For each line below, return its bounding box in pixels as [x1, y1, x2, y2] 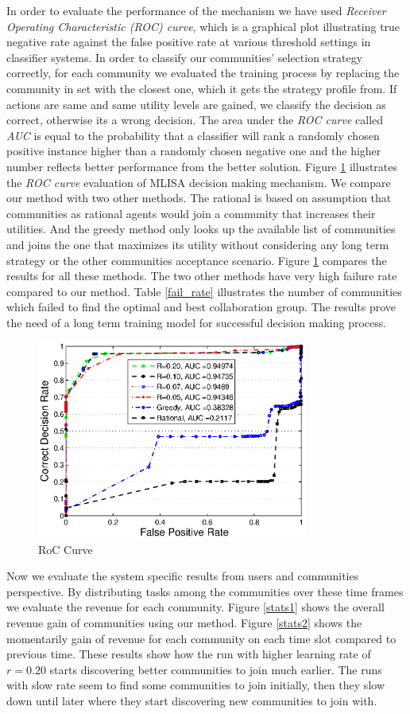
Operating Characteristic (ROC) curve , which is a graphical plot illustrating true [6, 18, 400, 34]
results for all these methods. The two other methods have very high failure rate [6, 267, 397, 284]
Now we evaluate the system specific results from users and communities [6, 568, 359, 584]
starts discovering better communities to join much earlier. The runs [49, 661, 382, 677]
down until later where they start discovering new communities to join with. [6, 692, 377, 708]
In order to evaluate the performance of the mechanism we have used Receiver [6, 2, 386, 18]
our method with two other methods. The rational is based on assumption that [6, 189, 392, 206]
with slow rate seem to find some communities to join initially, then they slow [6, 677, 385, 693]
